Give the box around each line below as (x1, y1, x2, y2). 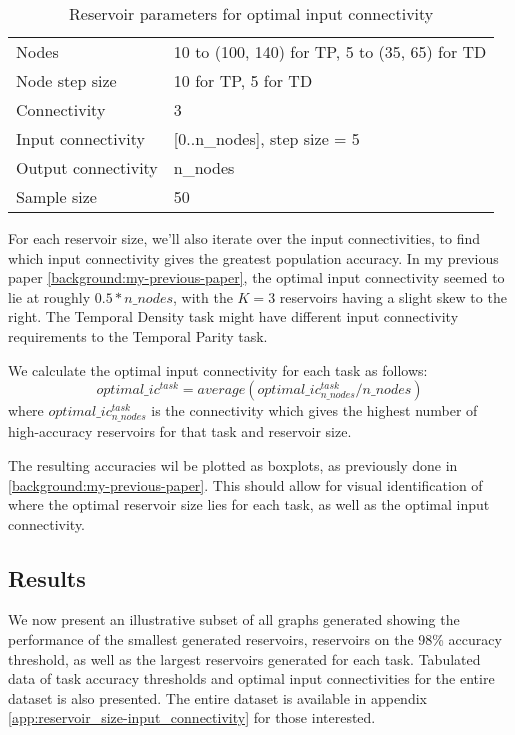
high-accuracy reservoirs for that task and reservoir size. (8, 421, 352, 442)
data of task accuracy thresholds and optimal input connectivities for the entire (8, 668, 495, 689)
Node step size (16, 69, 117, 92)
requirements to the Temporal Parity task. (8, 325, 268, 346)
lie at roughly (8, 286, 91, 307)
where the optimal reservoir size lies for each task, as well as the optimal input (8, 494, 490, 515)
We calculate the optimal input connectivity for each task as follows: (8, 359, 428, 380)
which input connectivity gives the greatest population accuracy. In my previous (8, 247, 499, 268)
